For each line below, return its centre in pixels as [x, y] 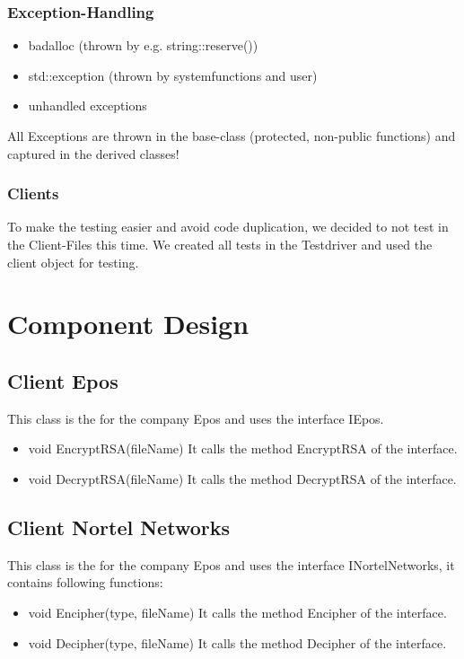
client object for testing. [73, 262]
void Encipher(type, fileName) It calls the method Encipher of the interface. [237, 612]
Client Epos [63, 380]
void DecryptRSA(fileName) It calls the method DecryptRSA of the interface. [242, 478]
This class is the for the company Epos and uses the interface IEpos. [196, 418]
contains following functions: [85, 582]
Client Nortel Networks [118, 527]
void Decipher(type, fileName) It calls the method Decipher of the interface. [237, 642]
